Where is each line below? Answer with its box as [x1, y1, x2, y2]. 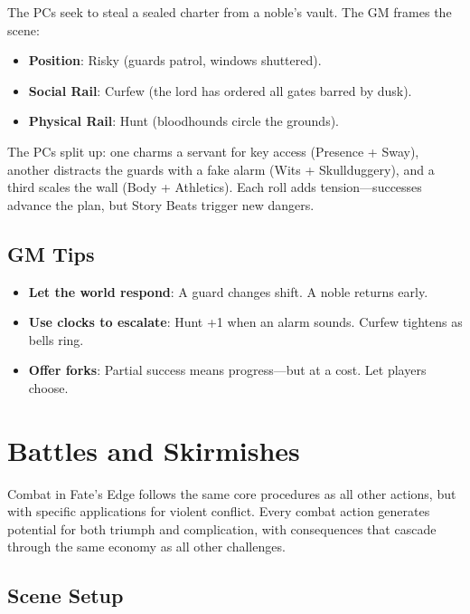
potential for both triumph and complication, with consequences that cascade [7, 519, 437, 538]
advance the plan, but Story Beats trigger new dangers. [7, 195, 315, 214]
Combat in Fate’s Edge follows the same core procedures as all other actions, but [7, 484, 456, 503]
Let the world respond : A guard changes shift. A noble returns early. [28, 282, 428, 301]
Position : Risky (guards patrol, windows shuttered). [28, 51, 322, 70]
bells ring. [28, 330, 84, 349]
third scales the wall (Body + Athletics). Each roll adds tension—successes [7, 177, 422, 197]
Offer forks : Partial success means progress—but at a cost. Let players [28, 360, 427, 379]
